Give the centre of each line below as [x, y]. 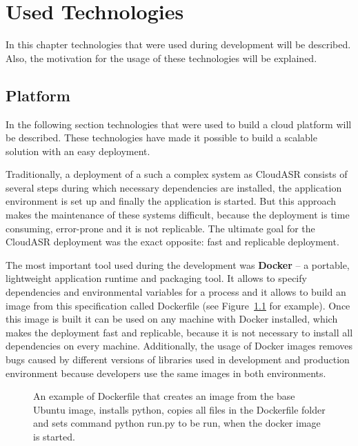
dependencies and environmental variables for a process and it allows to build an [176, 292]
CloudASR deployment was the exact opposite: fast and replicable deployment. [172, 242]
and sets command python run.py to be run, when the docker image [177, 423]
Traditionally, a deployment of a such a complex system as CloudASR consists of [177, 174]
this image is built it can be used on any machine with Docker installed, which [172, 319]
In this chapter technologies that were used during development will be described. [178, 44]
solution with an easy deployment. [78, 151]
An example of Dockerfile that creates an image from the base [164, 396]
